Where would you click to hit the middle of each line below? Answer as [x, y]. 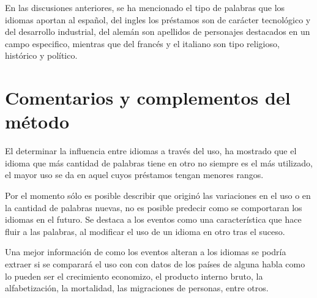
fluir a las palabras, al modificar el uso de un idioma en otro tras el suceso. [145, 231]
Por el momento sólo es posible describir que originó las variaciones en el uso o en [158, 196]
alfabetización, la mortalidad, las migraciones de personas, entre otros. [137, 288]
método [37, 121]
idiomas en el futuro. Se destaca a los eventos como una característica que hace [153, 219]
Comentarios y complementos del [148, 98]
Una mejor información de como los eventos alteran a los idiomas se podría [146, 252]
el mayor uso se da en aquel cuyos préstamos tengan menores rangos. [134, 175]
